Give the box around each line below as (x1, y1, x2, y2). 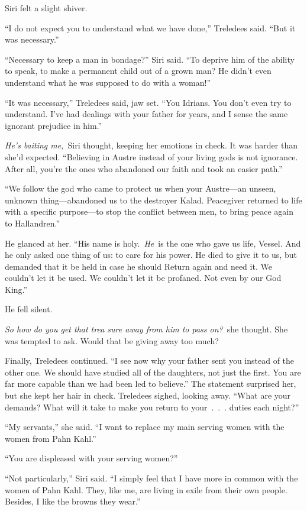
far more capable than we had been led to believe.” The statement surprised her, (5, 377, 296, 390)
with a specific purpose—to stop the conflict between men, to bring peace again (5, 205, 293, 218)
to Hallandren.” (5, 216, 60, 229)
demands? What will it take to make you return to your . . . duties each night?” (5, 400, 299, 413)
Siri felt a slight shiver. (5, 2, 88, 14)
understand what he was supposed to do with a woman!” (5, 76, 211, 88)
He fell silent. (5, 303, 53, 315)
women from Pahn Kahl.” (5, 432, 96, 444)
